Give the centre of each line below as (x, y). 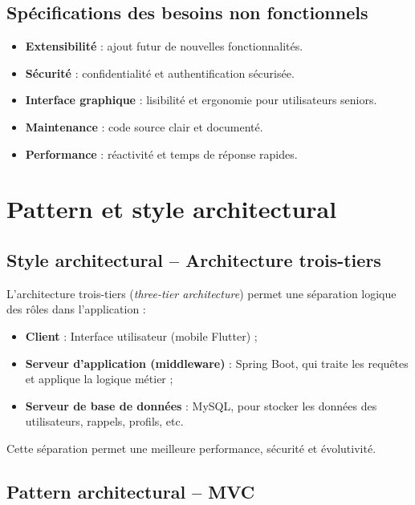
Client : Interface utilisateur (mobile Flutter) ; (141, 335)
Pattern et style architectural (172, 209)
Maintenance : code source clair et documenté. (144, 126)
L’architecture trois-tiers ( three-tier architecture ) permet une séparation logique (201, 293)
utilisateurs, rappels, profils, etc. (104, 421)
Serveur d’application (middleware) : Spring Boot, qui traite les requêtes (217, 363)
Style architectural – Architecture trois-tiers (194, 259)
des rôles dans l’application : (76, 309)
